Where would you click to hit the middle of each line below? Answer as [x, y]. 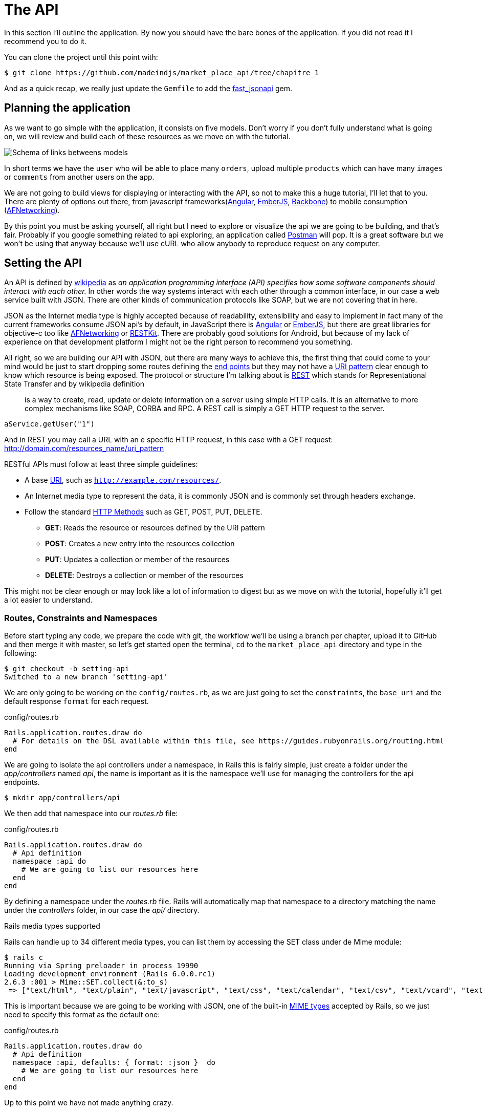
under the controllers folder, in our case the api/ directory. [102, 910]
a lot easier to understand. [48, 600]
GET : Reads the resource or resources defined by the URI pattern [155, 528]
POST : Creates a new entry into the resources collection [140, 544]
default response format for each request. [76, 701]
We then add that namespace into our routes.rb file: [91, 814]
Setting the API [43, 263]
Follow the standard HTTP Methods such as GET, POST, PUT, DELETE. [144, 512]
